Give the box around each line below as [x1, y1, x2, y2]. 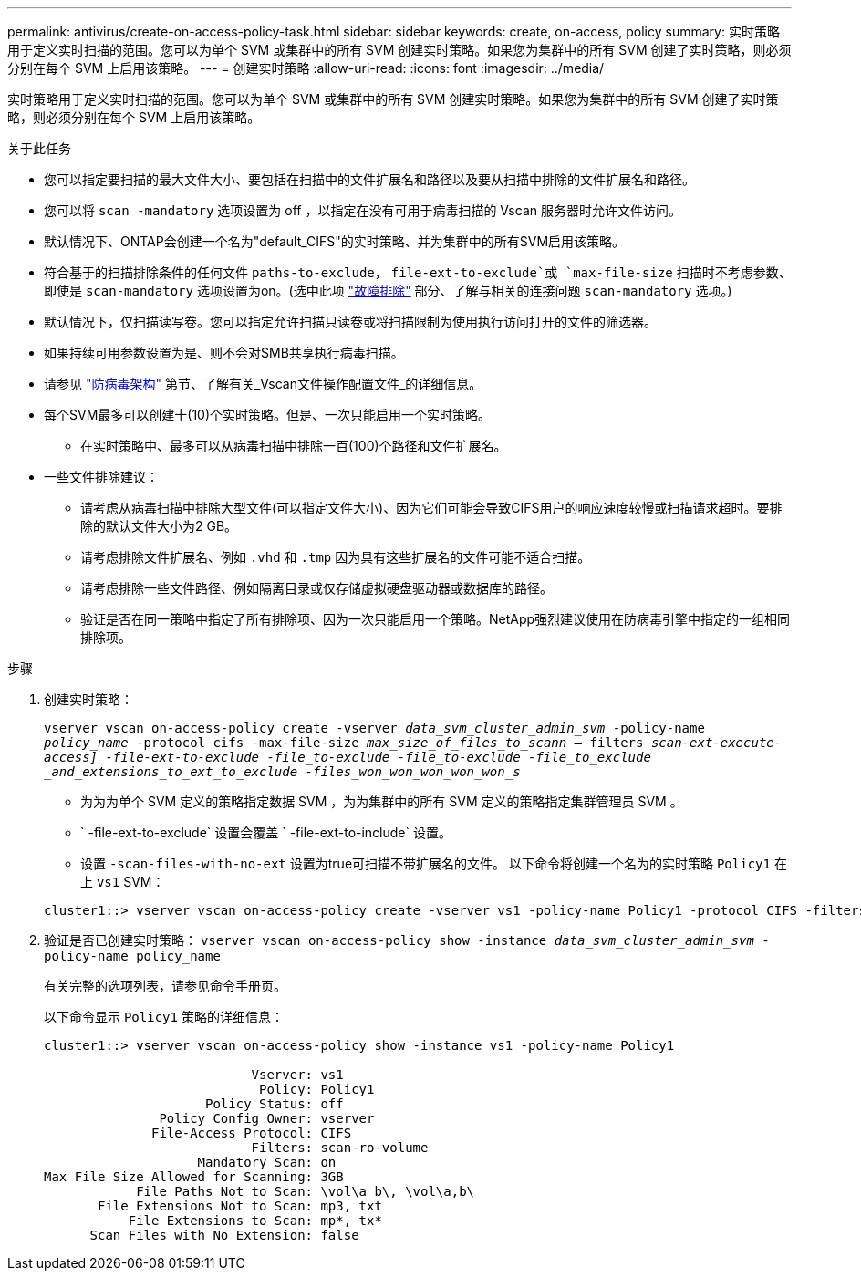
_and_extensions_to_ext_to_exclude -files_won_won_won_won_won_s [44, 764, 521, 779]
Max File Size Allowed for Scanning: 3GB [44, 1169, 344, 1184]
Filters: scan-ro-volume [251, 1140, 429, 1155]
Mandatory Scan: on [197, 1155, 337, 1169]
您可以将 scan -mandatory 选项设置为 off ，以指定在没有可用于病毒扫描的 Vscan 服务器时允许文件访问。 [44, 203, 681, 218]
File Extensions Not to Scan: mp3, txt [98, 1199, 382, 1213]
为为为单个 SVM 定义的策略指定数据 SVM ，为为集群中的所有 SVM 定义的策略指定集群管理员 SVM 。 [80, 794, 683, 809]
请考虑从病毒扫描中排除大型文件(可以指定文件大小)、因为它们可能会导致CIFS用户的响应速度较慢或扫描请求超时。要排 [80, 500, 783, 515]
